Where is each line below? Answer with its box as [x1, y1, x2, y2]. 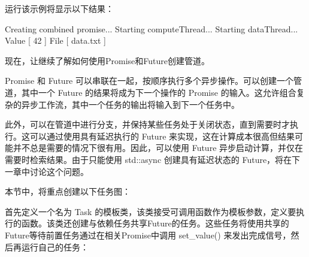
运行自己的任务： [21, 240, 89, 253]
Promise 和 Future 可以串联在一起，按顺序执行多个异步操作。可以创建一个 [5, 74, 293, 87]
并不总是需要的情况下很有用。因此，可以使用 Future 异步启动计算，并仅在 [13, 141, 304, 154]
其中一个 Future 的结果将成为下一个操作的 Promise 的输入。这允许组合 [21, 86, 296, 98]
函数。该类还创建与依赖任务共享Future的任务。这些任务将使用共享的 [21, 217, 289, 229]
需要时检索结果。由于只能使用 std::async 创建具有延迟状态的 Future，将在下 [5, 153, 301, 165]
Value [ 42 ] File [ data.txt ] [5, 34, 106, 47]
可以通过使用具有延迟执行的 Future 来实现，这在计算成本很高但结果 [29, 129, 295, 142]
